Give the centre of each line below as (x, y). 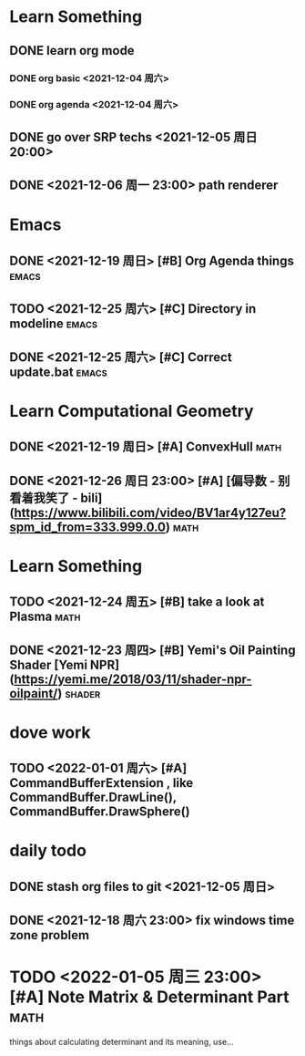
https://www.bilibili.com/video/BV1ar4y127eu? (150, 512)
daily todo (48, 851)
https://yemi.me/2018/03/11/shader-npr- (132, 679)
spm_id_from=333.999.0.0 (88, 527)
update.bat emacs (58, 372)
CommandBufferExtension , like (102, 783)
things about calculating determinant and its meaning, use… (122, 1041)
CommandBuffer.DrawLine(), (93, 797)
